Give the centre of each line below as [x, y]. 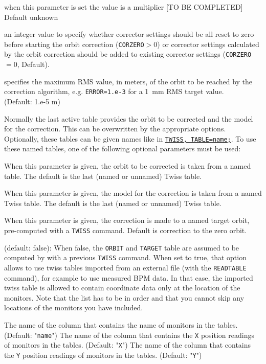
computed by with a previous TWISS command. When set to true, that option [125, 257]
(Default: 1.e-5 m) [32, 101]
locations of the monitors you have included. [74, 308]
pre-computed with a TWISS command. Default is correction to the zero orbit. [126, 230]
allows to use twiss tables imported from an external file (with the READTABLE [125, 267]
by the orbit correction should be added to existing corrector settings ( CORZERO [128, 54]
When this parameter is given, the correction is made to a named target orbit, [127, 220]
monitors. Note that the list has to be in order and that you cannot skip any [124, 297]
